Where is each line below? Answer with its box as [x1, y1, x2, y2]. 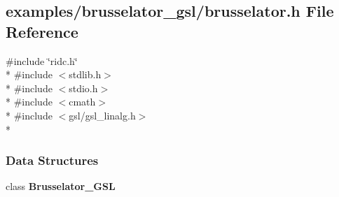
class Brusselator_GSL [6, 179, 116, 194]
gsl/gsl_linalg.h [69, 108, 136, 122]
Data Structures [6, 152, 99, 169]
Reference [6, 20, 78, 42]
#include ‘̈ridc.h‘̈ [6, 53, 78, 68]
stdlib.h [69, 67, 102, 82]
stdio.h [69, 80, 98, 95]
